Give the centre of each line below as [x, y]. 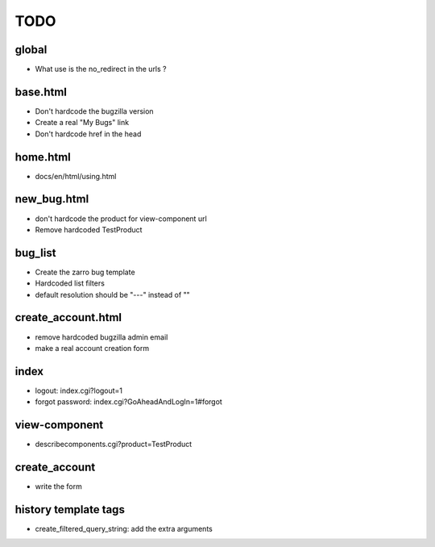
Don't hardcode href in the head [88, 134]
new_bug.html [52, 199]
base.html [41, 92]
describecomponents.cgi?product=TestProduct [114, 445]
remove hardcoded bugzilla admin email [101, 337]
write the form [58, 486]
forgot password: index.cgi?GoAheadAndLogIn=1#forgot [129, 402]
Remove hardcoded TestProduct [89, 229]
